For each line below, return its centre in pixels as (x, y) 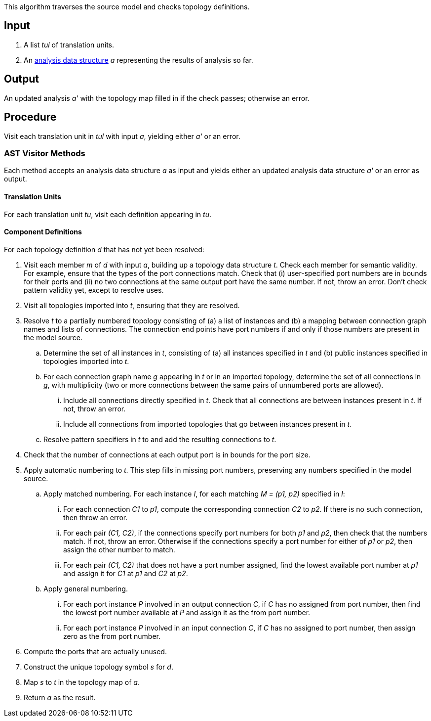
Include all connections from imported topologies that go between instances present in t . (208, 424)
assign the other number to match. (119, 549)
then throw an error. (96, 517)
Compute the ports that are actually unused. (95, 651)
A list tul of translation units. (69, 45)
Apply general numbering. (86, 588)
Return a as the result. (60, 697)
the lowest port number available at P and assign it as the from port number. (187, 612)
